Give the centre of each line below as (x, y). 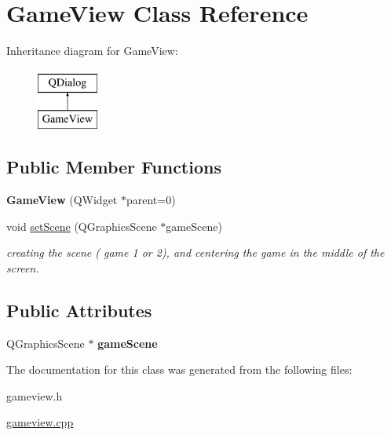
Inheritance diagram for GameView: (92, 51)
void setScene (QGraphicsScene (82, 226)
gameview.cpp (40, 422)
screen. (23, 267)
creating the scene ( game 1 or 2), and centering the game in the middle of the (195, 252)
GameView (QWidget (62, 200)
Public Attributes (79, 310)
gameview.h (35, 395)
